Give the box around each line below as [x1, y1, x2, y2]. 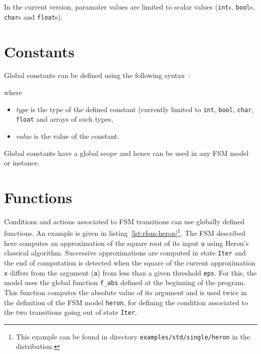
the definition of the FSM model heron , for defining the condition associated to [4, 297, 248, 307]
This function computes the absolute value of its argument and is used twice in [4, 287, 247, 297]
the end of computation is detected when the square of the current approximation [4, 257, 255, 268]
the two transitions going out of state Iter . [4, 307, 137, 317]
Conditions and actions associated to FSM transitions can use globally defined [4, 216, 245, 226]
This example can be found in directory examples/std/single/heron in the [16, 331, 250, 341]
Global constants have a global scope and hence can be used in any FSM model [4, 147, 249, 158]
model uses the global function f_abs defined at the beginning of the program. [4, 277, 245, 288]
